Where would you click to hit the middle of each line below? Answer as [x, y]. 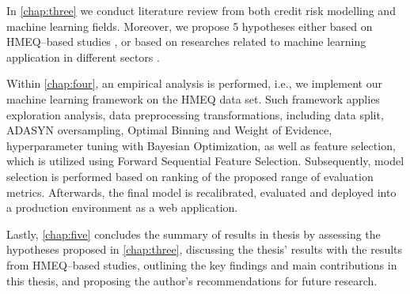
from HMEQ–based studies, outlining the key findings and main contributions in [202, 264]
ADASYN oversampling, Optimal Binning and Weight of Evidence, [169, 130]
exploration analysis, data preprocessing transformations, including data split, [195, 114]
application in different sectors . [83, 57]
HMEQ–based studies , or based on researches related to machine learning [186, 41]
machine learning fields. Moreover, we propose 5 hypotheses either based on [190, 26]
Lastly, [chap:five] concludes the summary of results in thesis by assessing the [194, 234]
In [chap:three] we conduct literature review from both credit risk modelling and [201, 10]
